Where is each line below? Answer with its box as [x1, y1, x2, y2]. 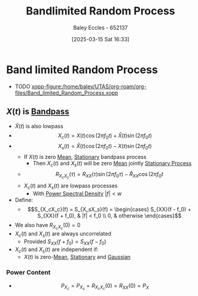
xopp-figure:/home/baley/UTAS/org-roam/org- [31, 83, 147, 90]
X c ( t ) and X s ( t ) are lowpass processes [23, 182, 118, 191]
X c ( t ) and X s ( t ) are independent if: [14, 246, 99, 254]
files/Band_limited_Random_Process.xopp [14, 89, 118, 96]
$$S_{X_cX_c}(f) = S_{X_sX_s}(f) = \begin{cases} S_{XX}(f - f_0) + [28, 206, 191, 213]
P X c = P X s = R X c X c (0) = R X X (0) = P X [60, 282, 150, 291]
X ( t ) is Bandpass [6, 107, 70, 117]
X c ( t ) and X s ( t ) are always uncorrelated [14, 229, 112, 238]
